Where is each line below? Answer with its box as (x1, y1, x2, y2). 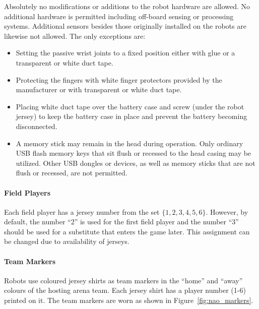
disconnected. (16, 120, 57, 131)
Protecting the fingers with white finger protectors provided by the (16, 74, 222, 85)
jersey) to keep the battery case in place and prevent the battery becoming (16, 111, 247, 121)
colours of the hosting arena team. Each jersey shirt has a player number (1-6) (4, 285, 246, 295)
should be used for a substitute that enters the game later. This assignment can (4, 226, 250, 236)
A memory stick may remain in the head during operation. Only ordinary (16, 138, 243, 148)
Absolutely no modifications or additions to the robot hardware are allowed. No (4, 1, 250, 11)
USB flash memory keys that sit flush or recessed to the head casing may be (16, 148, 251, 158)
